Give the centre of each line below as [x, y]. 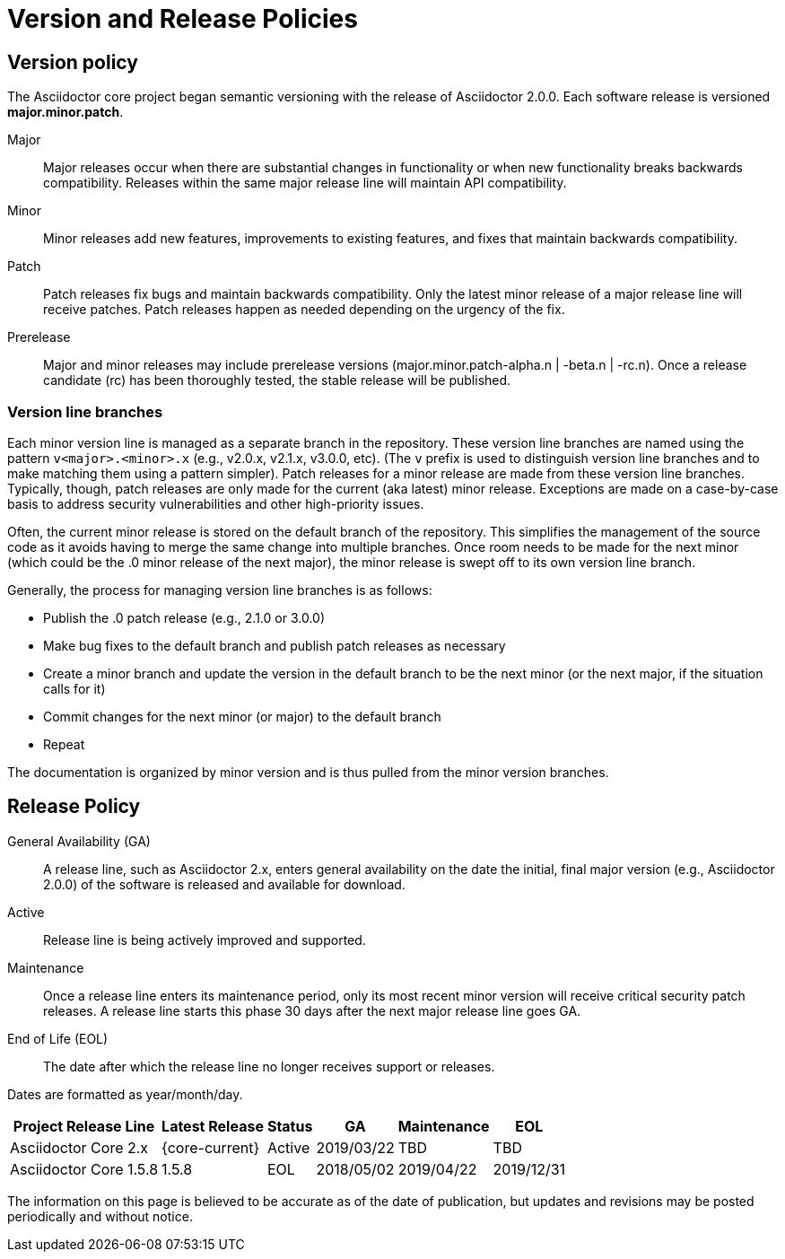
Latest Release [213, 1126]
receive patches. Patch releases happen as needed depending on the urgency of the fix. [304, 310]
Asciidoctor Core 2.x [79, 1147]
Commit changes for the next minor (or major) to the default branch [242, 716]
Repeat [64, 744]
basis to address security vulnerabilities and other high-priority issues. [216, 503]
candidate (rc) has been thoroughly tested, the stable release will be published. [277, 380]
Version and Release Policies [183, 19]
